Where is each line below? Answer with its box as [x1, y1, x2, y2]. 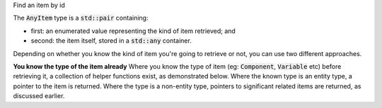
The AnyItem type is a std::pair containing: [13, 14, 149, 22]
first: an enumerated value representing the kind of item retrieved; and [30, 27, 236, 35]
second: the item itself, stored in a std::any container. [30, 36, 192, 45]
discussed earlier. [13, 92, 65, 100]
